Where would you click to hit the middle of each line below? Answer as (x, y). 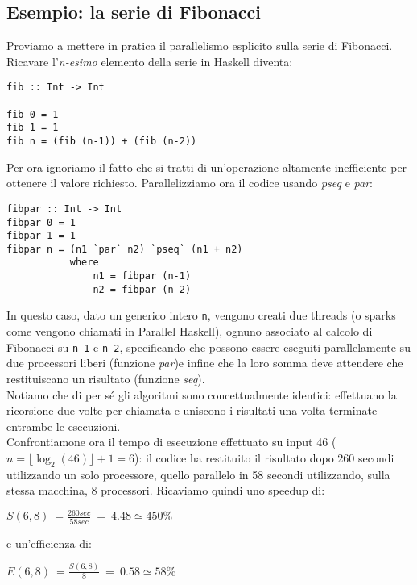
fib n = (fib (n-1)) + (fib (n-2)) (102, 142)
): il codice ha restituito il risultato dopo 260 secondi (264, 457)
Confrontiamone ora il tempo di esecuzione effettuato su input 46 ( (171, 442)
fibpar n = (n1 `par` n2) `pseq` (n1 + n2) (125, 249)
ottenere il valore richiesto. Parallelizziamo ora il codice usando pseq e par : (190, 183)
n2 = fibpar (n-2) (142, 289)
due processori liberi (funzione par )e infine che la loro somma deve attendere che (205, 363)
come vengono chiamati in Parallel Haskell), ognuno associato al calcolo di (190, 331)
